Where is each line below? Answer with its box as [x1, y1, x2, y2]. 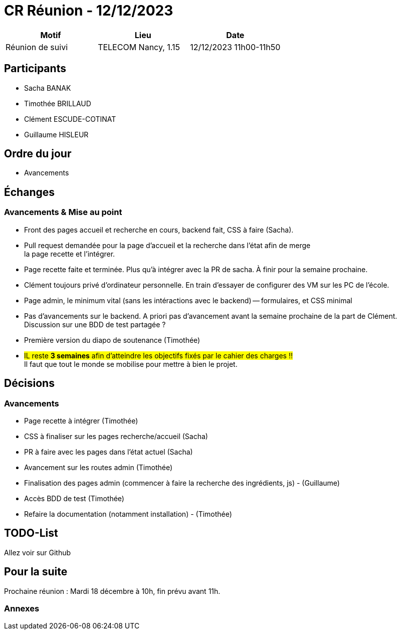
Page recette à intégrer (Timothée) [24, 416, 138, 425]
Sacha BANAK [24, 83, 71, 92]
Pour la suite [4, 565, 68, 578]
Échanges [4, 185, 55, 198]
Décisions [4, 377, 55, 390]
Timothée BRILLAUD [24, 99, 91, 108]
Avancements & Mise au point [4, 207, 122, 218]
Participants [4, 62, 66, 75]
